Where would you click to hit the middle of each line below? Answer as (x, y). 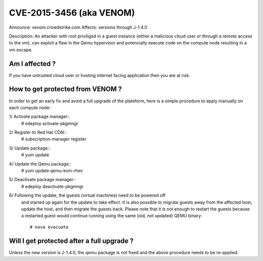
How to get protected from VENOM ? (65, 89)
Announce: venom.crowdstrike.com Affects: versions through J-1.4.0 (78, 27)
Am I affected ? (32, 64)
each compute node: (30, 108)
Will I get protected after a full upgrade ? (71, 241)
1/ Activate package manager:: (39, 116)
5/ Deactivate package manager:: (42, 180)
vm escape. (21, 50)
